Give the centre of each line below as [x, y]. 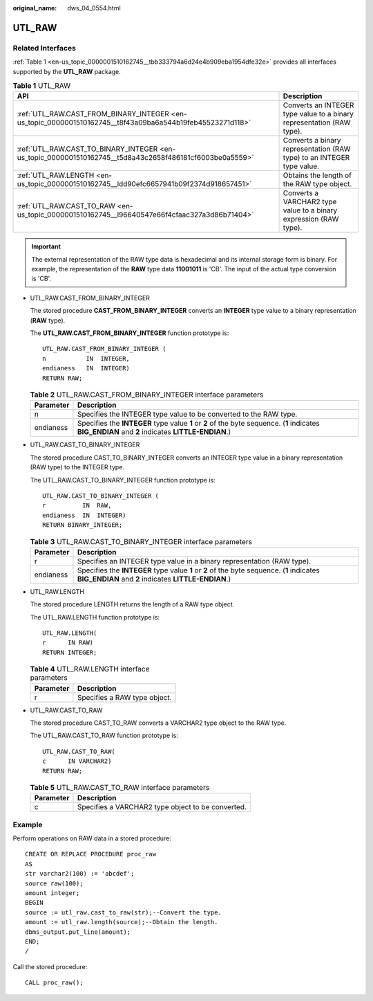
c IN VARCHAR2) [77, 761]
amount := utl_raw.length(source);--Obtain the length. [122, 922]
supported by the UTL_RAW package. [67, 71]
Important [46, 246]
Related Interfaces [44, 48]
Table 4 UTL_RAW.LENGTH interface [90, 669]
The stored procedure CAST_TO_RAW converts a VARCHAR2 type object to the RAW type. [158, 723]
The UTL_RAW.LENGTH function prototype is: [95, 617]
